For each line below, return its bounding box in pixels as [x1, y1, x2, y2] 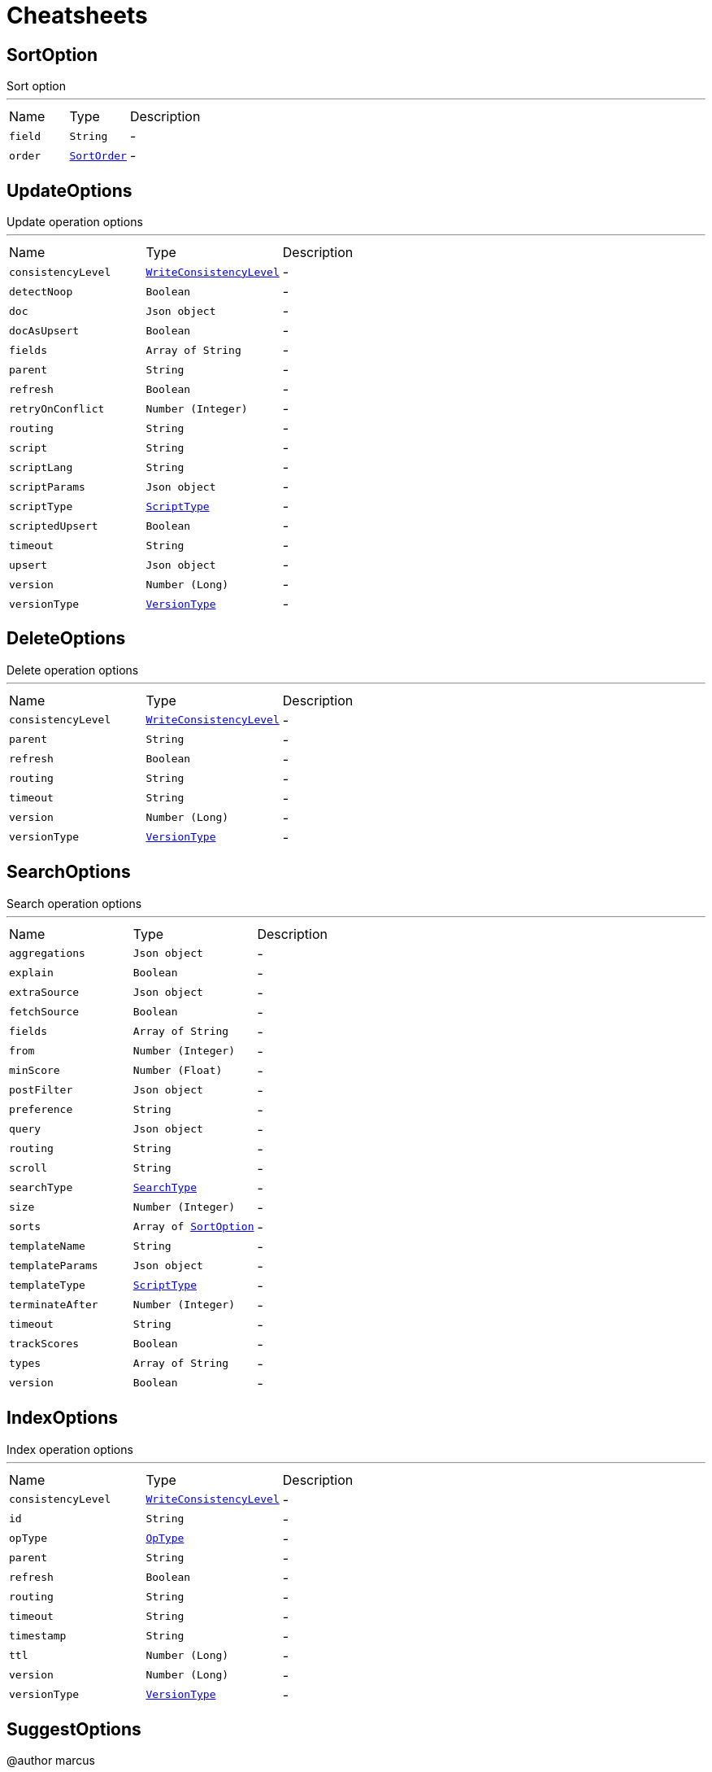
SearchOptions [7, 862, 131, 883]
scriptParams [9, 480, 85, 493]
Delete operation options [7, 662, 139, 677]
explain [9, 967, 54, 980]
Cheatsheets [7, 2, 148, 29]
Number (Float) [132, 1064, 223, 1077]
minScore [9, 1064, 60, 1077]
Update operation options [7, 215, 143, 229]
